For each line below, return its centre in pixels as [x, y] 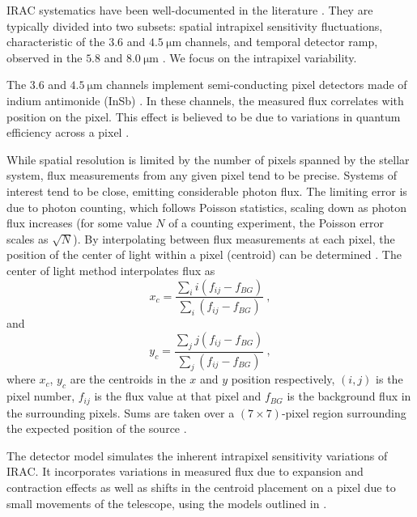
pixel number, [41, 396]
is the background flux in [349, 396]
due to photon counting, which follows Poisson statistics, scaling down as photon [206, 207]
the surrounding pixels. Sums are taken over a [121, 412]
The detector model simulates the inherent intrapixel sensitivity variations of [197, 455]
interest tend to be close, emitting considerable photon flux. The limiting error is [207, 191]
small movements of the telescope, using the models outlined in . [167, 503]
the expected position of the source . [97, 428]
